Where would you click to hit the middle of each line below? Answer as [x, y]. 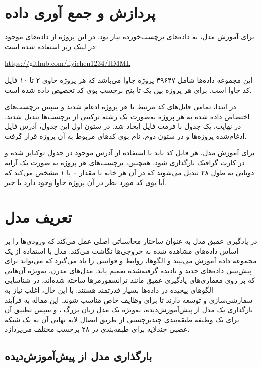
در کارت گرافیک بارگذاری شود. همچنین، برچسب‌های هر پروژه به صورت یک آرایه [125, 163]
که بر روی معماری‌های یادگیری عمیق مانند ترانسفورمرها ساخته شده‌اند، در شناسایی [130, 280]
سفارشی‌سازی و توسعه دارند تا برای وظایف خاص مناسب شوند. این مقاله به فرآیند [129, 300]
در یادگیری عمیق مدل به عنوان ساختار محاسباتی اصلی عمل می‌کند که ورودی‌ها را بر [131, 240]
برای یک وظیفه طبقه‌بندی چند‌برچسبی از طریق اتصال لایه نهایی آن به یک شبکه [122, 319]
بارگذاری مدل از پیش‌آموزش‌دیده [78, 356]
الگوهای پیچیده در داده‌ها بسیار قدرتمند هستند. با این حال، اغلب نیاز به [109, 290]
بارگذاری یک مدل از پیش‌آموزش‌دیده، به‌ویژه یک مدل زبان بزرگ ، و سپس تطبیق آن [129, 310]
